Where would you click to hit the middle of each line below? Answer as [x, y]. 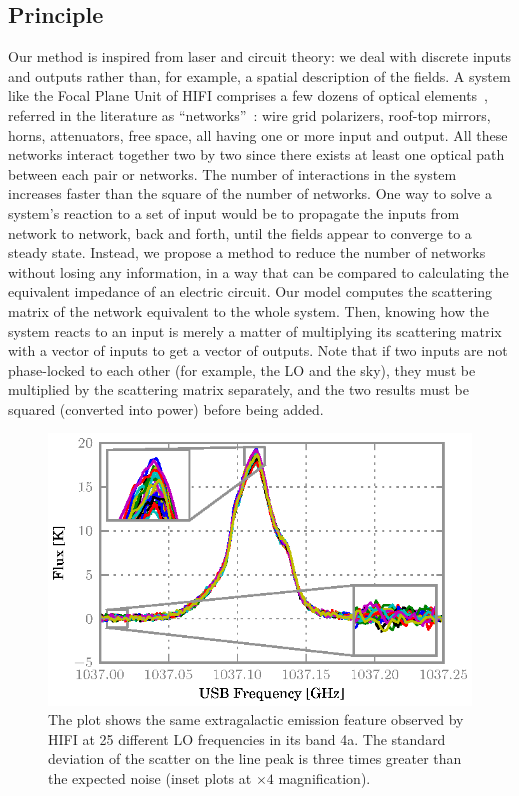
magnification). [324, 777]
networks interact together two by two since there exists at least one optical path [256, 154]
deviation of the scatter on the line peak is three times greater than [255, 758]
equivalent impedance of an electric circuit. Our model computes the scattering [250, 291]
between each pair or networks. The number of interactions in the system [232, 173]
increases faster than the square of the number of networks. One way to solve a [250, 193]
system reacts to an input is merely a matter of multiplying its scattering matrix [255, 330]
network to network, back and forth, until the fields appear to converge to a [240, 232]
